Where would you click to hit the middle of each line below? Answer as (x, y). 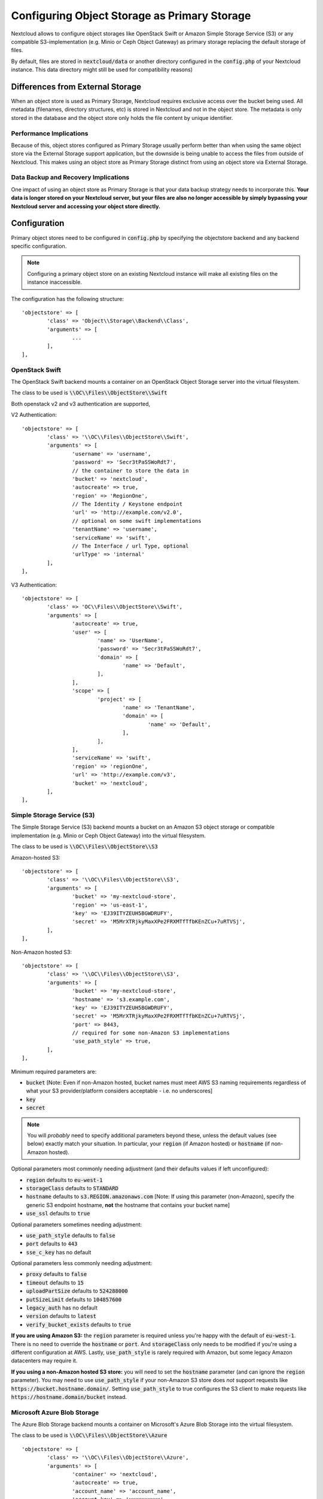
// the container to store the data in (130, 470)
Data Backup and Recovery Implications (70, 177)
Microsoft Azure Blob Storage (55, 1412)
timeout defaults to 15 (55, 1283)
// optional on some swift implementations (137, 521)
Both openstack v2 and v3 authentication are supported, (81, 404)
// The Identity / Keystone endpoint (127, 504)
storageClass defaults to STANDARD (72, 1188)
